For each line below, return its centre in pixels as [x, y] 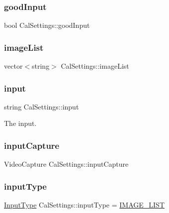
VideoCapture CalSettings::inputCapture [66, 164]
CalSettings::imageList [95, 66]
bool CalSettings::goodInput [47, 25]
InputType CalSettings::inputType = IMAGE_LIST [84, 205]
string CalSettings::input [42, 106]
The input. [20, 123]
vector [13, 66]
